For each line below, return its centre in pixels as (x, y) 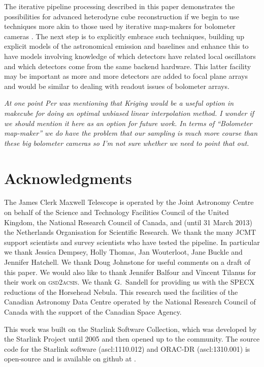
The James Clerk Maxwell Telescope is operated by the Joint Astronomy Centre (129, 202)
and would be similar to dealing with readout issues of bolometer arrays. (117, 86)
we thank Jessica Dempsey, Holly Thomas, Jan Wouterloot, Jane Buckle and (123, 252)
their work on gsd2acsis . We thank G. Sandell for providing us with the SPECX (129, 282)
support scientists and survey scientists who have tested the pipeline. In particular (132, 242)
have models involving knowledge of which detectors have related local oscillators (130, 56)
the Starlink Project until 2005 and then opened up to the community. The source (132, 339)
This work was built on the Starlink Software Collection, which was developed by (130, 329)
